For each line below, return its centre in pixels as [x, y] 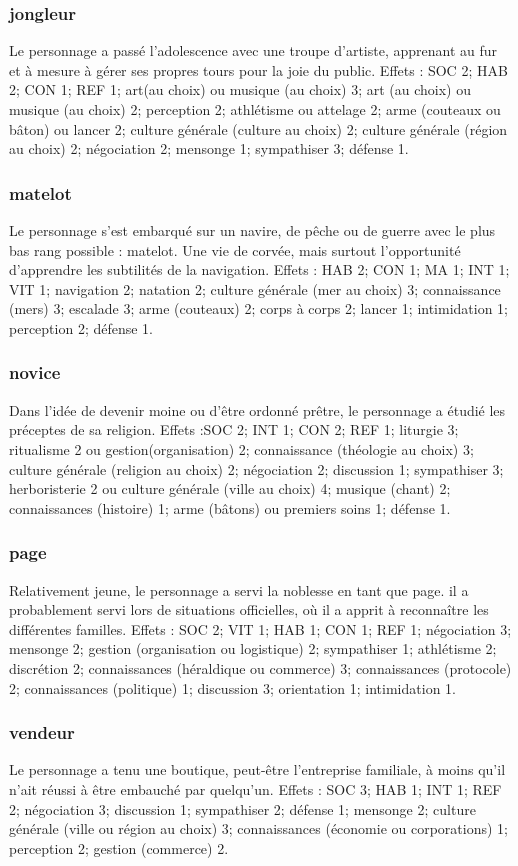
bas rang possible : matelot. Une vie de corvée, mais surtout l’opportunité [235, 249]
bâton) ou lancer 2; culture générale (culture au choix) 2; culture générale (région [258, 128]
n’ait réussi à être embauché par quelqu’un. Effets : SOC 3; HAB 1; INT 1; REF [255, 788]
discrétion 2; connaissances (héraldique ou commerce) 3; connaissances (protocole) [260, 667]
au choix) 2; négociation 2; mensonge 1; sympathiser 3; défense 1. [209, 148]
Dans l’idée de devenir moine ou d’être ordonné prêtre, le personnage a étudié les [257, 409]
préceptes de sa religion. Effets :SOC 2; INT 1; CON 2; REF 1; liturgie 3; [234, 429]
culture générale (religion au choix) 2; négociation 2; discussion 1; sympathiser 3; [256, 468]
